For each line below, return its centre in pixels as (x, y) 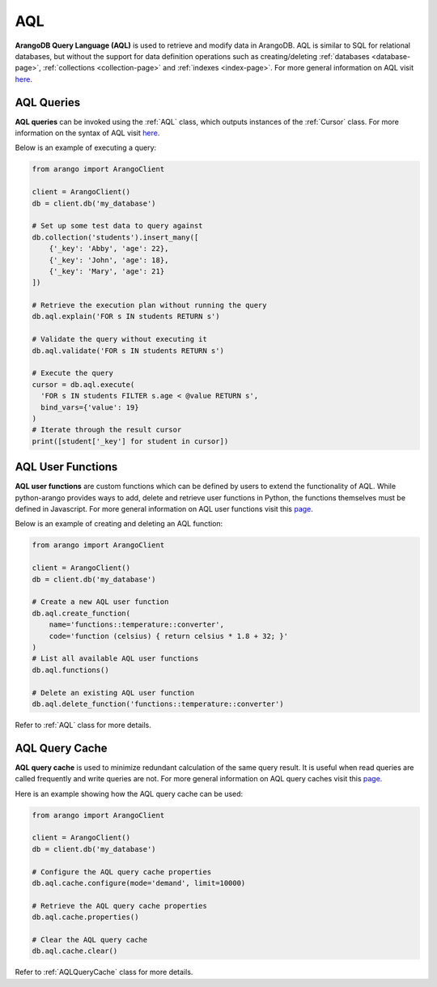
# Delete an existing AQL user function (113, 693)
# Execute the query (72, 373)
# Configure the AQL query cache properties (122, 872)
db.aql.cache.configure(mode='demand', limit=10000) (139, 883)
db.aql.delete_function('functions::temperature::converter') (158, 704)
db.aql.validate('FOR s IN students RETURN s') (128, 351)
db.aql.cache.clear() (75, 951)
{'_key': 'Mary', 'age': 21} (107, 271)
